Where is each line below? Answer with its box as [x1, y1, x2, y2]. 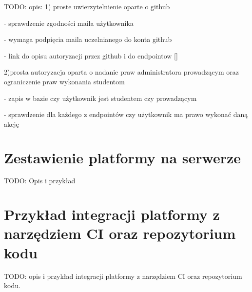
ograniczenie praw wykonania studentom [4, 76, 125, 86]
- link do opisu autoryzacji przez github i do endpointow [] [4, 50, 178, 60]
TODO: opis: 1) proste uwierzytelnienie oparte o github [4, 1, 170, 11]
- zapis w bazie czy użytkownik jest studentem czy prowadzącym [4, 93, 197, 103]
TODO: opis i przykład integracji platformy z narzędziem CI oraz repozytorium [4, 271, 242, 281]
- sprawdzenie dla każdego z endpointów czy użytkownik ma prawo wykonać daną [4, 109, 248, 119]
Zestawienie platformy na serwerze [4, 147, 241, 167]
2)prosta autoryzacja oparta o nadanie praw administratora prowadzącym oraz [4, 67, 239, 77]
